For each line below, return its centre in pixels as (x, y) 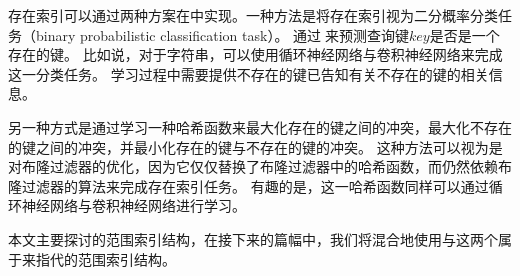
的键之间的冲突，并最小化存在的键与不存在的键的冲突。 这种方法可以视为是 (255, 146)
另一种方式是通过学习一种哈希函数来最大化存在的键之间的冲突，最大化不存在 (260, 126)
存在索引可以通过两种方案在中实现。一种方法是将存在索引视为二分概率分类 (253, 15)
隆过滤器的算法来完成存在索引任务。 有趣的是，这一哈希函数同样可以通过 (248, 185)
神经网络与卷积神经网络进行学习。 (133, 205)
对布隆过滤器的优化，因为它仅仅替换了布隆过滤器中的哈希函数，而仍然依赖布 (260, 166)
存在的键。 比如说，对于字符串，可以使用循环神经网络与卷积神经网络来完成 (255, 54)
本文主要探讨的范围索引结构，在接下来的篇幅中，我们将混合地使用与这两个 (253, 238)
